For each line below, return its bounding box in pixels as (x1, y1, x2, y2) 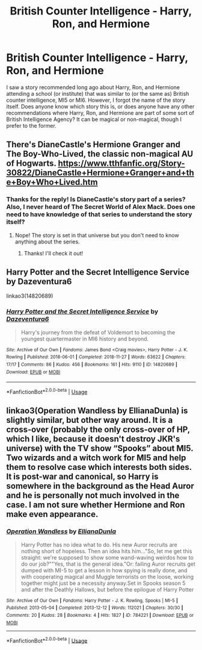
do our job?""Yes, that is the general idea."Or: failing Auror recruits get (20, 560, 195, 567)
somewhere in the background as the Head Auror (6, 481, 194, 492)
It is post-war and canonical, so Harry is (6, 472, 159, 482)
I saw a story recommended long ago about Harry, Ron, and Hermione (6, 83, 180, 91)
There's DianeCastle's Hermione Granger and (6, 140, 181, 150)
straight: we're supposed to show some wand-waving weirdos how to (20, 554, 194, 561)
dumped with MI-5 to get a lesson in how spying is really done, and (20, 566, 188, 573)
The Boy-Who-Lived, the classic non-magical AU (6, 149, 194, 159)
